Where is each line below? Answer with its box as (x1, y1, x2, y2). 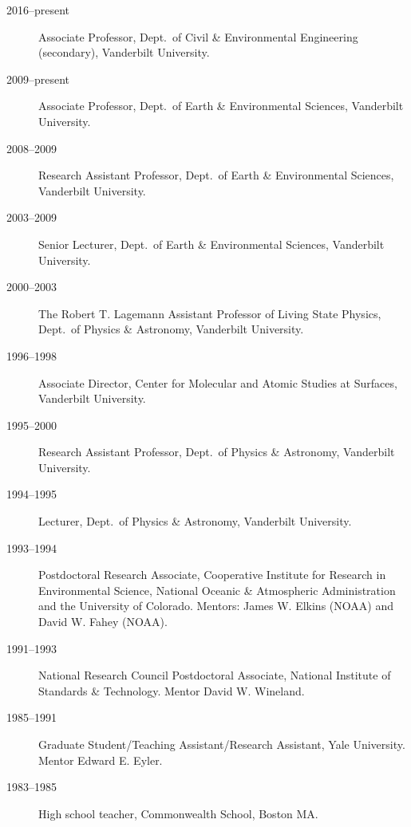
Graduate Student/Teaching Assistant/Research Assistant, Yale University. (38, 736, 405, 752)
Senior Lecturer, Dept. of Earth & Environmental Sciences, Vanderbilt (38, 235, 385, 252)
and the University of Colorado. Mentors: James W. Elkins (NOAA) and (38, 597, 393, 614)
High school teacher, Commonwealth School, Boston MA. (38, 805, 318, 821)
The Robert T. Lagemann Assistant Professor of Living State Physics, (38, 305, 381, 321)
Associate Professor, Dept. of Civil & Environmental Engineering (38, 28, 358, 45)
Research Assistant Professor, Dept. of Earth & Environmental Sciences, (38, 167, 394, 183)
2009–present (6, 70, 70, 87)
